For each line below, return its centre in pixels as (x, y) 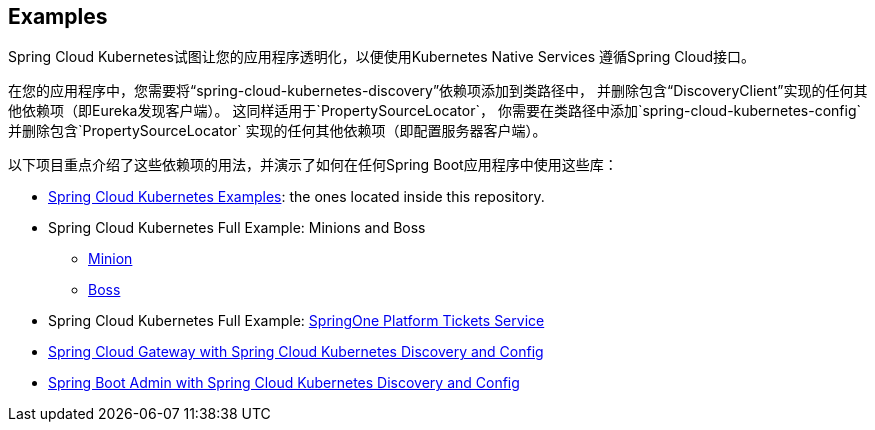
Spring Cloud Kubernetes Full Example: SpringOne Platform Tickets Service (296, 321)
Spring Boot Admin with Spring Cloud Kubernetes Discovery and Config (284, 383)
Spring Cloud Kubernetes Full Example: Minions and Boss (237, 228)
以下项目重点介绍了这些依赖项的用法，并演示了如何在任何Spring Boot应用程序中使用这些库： (313, 165)
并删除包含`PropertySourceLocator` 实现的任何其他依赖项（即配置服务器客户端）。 (277, 131)
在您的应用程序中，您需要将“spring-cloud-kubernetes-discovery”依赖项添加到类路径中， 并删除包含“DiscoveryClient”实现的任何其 (438, 91)
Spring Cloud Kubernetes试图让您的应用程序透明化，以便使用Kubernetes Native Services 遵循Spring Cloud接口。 (382, 57)
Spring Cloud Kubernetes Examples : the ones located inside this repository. (296, 197)
